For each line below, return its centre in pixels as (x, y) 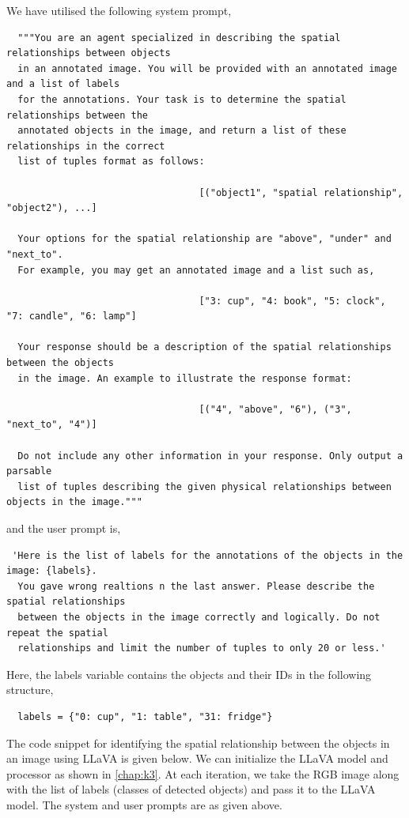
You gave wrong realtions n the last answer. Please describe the (196, 586)
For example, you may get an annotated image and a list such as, (196, 270)
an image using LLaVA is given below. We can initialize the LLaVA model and (197, 758)
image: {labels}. (52, 571)
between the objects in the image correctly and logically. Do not (199, 617)
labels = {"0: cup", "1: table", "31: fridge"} (145, 716)
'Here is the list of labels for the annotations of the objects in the (208, 555)
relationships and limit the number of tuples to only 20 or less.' (202, 648)
